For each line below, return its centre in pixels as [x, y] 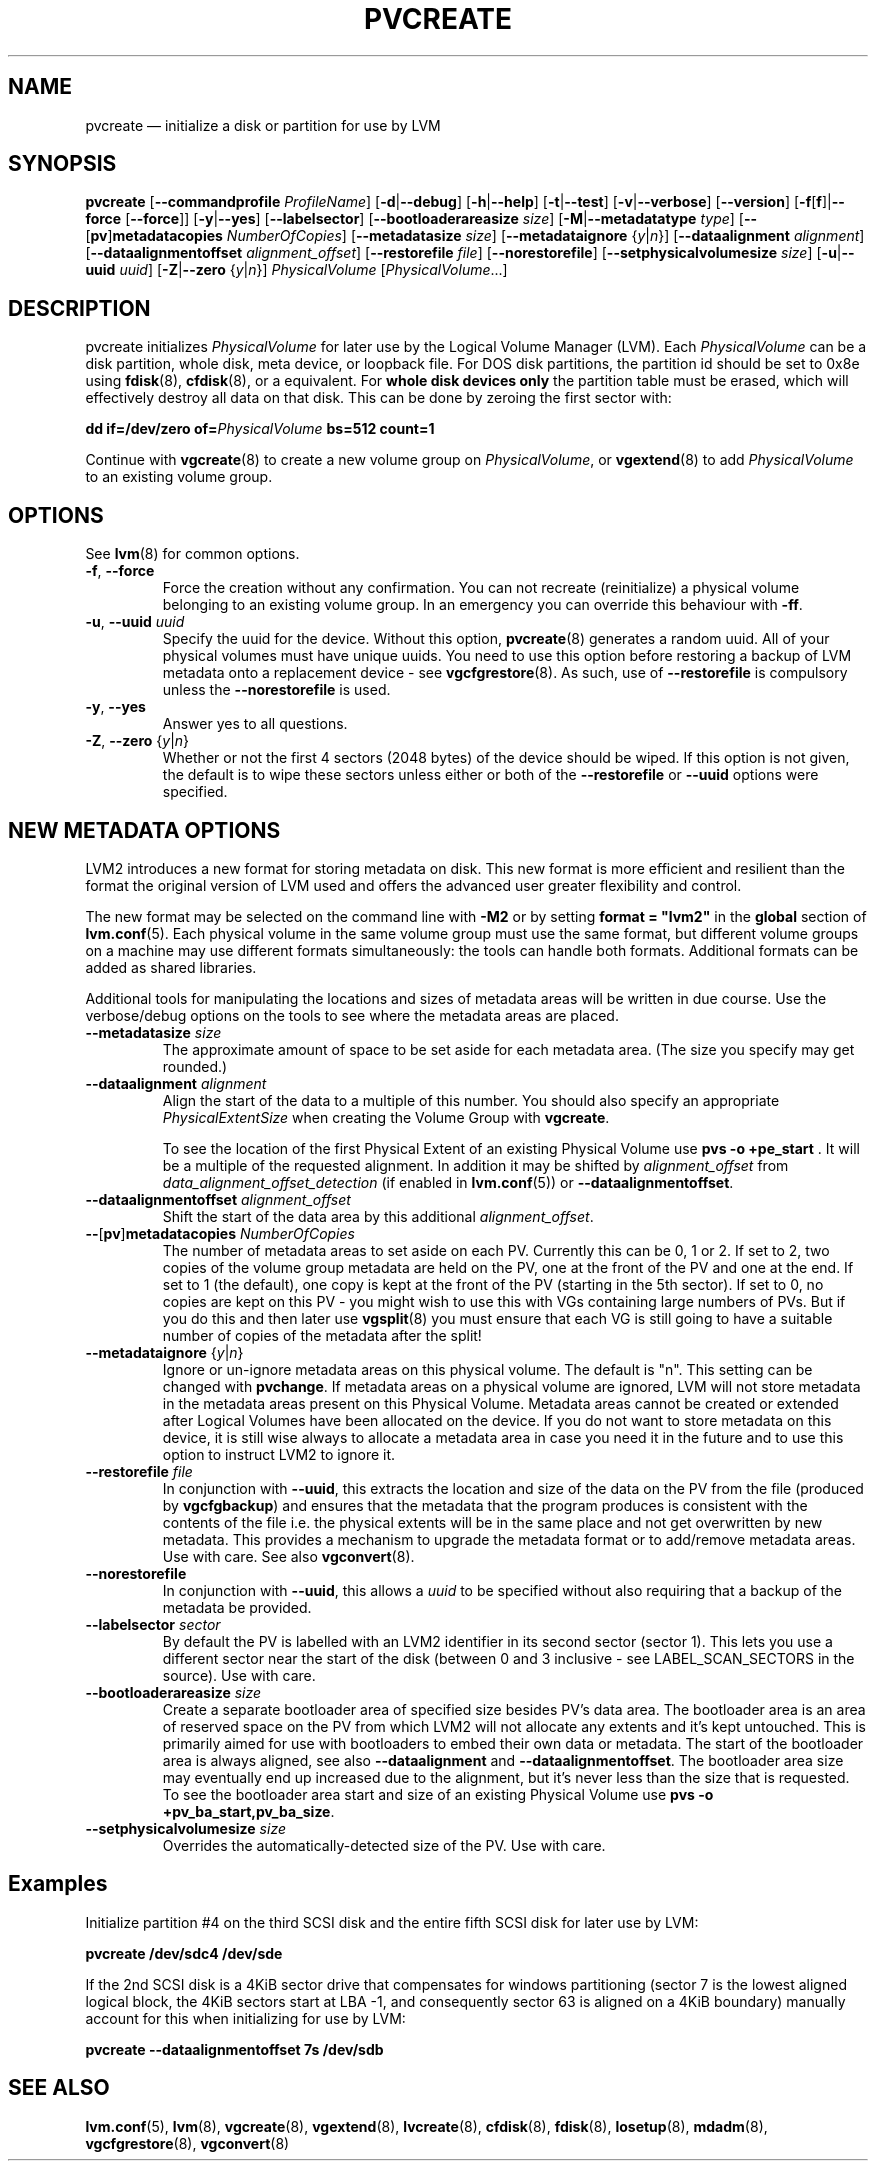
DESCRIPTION [79, 308]
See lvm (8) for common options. [192, 554]
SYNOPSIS [62, 164]
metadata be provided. [237, 1607]
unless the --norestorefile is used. [276, 690]
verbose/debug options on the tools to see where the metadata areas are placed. [352, 1015]
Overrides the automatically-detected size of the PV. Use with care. [384, 1845]
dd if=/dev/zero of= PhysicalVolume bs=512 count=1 [260, 429]
